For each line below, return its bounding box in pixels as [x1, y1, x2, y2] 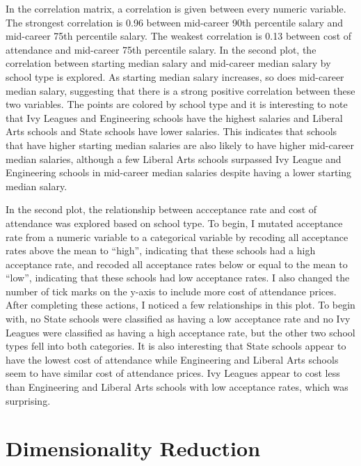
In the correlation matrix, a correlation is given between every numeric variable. [6, 1, 346, 15]
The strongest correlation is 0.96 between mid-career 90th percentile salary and [6, 15, 344, 29]
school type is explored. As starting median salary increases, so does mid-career [6, 69, 344, 84]
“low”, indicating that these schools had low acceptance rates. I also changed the [6, 270, 350, 285]
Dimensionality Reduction [6, 434, 261, 463]
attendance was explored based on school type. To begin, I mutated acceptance [6, 215, 343, 230]
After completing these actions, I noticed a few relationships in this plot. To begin [6, 297, 355, 312]
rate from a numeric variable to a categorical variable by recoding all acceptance [6, 229, 348, 244]
